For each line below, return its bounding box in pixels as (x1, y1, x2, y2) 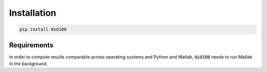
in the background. (9, 61, 48, 67)
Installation (9, 7, 56, 18)
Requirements (9, 41, 54, 49)
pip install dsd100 (19, 27, 67, 32)
